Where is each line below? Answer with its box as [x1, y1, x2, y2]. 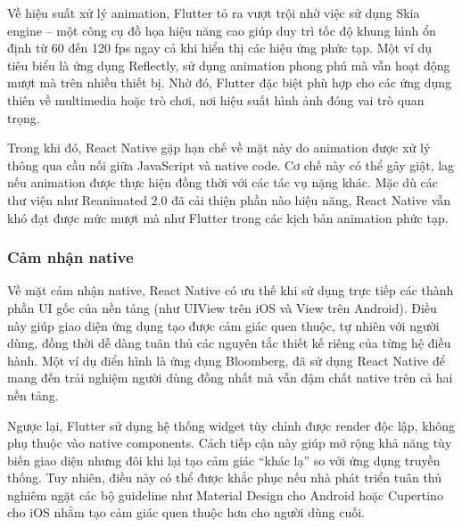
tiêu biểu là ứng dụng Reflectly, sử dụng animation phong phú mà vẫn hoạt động [7, 55, 450, 74]
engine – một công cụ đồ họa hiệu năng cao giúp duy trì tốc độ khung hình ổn [7, 21, 436, 39]
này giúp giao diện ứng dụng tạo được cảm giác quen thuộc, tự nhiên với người [7, 316, 440, 334]
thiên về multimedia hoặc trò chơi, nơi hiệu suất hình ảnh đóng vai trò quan [7, 90, 425, 109]
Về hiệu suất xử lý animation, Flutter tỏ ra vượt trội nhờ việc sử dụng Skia [7, 4, 420, 21]
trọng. [7, 108, 40, 127]
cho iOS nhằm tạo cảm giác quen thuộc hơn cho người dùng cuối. [7, 503, 365, 522]
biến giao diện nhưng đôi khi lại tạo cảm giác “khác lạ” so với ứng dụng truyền [7, 450, 441, 469]
